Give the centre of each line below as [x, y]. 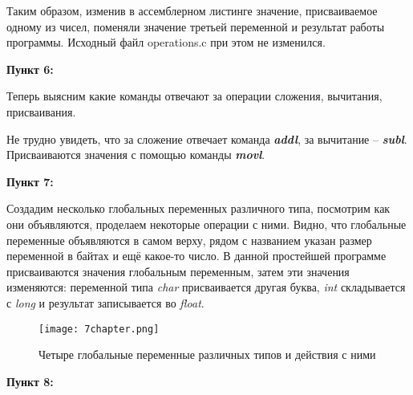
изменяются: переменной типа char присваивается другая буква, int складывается [206, 287]
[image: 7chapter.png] [99, 329]
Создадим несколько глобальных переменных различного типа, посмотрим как [198, 208]
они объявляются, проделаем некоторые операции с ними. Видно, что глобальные [206, 224]
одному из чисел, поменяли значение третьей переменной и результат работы [196, 26]
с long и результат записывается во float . [105, 302]
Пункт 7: [30, 181]
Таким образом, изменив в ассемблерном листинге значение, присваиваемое [192, 10]
